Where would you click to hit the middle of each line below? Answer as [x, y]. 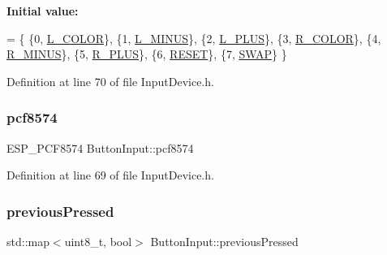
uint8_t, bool [98, 241]
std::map [28, 241]
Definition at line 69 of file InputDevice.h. [110, 175]
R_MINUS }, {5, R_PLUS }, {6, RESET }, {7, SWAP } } [147, 54]
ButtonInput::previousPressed [224, 241]
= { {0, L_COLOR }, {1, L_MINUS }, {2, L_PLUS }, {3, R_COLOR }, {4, [194, 38]
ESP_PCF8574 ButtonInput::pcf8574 [100, 147]
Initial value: [43, 11]
